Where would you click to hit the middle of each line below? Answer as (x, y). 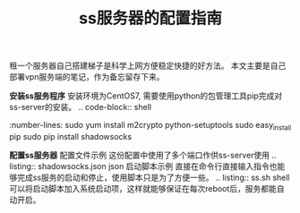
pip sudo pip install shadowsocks (71, 136)
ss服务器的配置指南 (150, 18)
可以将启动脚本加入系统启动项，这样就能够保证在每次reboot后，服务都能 (143, 188)
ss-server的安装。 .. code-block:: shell (81, 107)
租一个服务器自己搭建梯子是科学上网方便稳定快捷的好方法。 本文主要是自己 (148, 66)
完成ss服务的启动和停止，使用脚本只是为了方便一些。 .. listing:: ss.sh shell (153, 177)
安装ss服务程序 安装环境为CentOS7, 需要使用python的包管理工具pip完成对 (146, 96)
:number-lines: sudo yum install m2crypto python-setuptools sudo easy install (150, 126)
